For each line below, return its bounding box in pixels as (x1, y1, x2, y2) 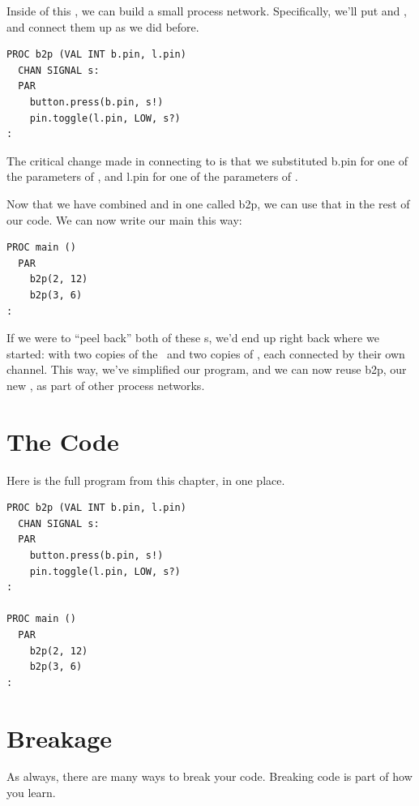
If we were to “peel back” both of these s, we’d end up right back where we (6, 329, 379, 346)
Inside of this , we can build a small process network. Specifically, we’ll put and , (6, 2, 407, 19)
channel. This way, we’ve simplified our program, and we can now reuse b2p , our (6, 361, 407, 378)
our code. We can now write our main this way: (6, 211, 242, 228)
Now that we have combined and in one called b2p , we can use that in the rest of (6, 195, 410, 212)
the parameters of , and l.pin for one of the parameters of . (6, 168, 298, 185)
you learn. (6, 784, 56, 801)
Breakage (6, 721, 113, 754)
